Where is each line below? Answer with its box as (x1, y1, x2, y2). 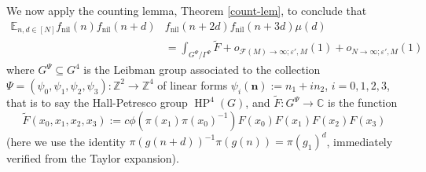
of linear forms (157, 76, 228, 93)
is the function (327, 94, 398, 110)
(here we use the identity (6, 133, 126, 149)
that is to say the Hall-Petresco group (6, 94, 188, 110)
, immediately (326, 133, 393, 149)
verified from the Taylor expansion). (6, 150, 179, 167)
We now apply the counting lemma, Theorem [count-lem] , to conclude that (6, 2, 367, 18)
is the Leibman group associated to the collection (83, 61, 321, 78)
